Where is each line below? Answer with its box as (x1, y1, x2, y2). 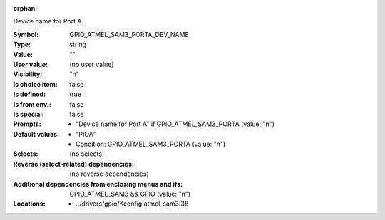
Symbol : (13, 30, 39, 38)
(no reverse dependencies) (69, 169, 149, 178)
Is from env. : (13, 100, 51, 108)
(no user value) (69, 60, 114, 68)
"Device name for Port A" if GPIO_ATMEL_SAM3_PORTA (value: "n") (76, 120, 274, 128)
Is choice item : (13, 80, 58, 88)
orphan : (13, 4, 38, 12)
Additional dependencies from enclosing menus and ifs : (13, 179, 183, 188)
